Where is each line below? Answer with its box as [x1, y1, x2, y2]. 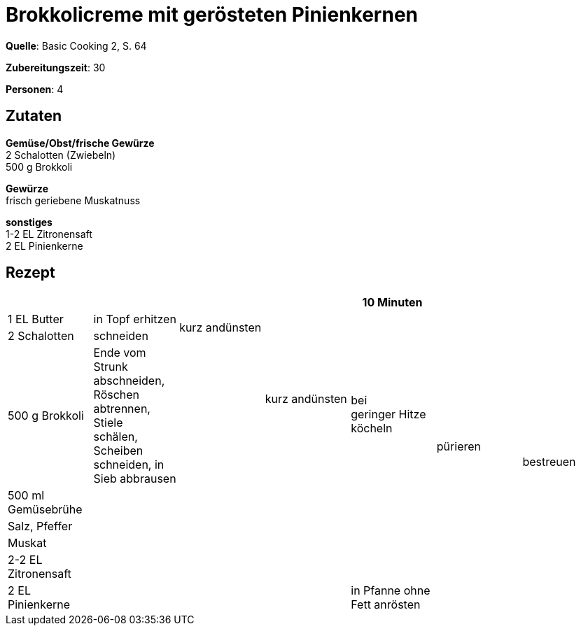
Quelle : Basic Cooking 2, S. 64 [6, 39, 147, 52]
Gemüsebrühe [8, 502, 83, 517]
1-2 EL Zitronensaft [6, 227, 92, 240]
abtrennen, [93, 402, 150, 416]
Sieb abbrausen [93, 472, 176, 486]
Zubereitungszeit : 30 [6, 61, 106, 73]
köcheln [351, 421, 393, 436]
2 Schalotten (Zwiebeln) [6, 148, 116, 161]
